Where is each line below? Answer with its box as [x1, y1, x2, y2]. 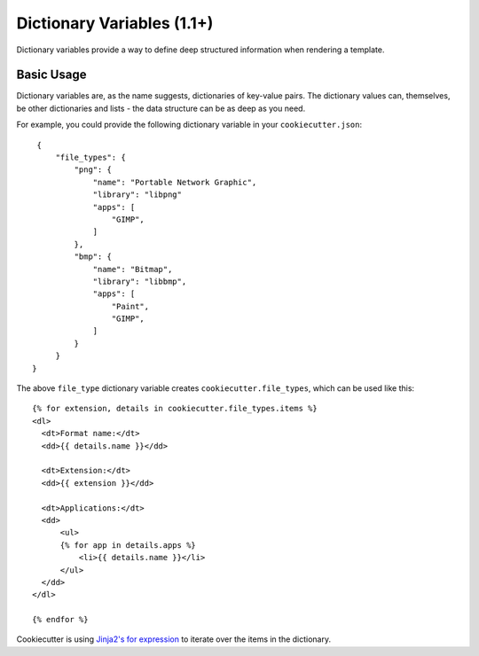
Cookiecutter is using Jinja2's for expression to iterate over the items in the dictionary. [16, 634, 332, 644]
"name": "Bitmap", [92, 264, 173, 274]
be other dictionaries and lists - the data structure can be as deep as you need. [16, 103, 306, 113]
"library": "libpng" [92, 190, 182, 199]
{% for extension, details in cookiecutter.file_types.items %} [32, 403, 318, 414]
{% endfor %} [32, 614, 89, 625]
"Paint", [111, 301, 150, 311]
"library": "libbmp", [92, 276, 187, 286]
